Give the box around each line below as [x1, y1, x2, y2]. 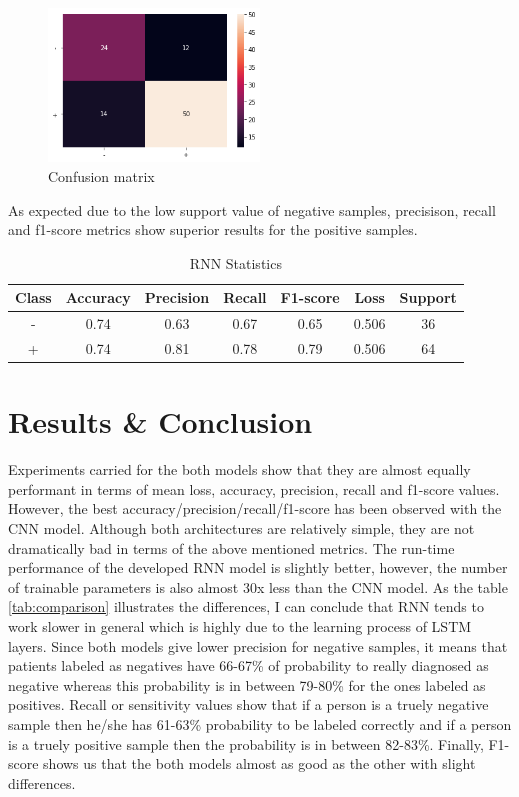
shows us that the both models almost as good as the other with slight [43, 753, 476, 774]
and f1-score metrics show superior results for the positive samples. [8, 219, 418, 240]
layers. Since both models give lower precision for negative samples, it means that [8, 635, 508, 656]
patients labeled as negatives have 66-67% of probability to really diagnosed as [8, 655, 489, 676]
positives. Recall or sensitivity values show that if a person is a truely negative [8, 694, 489, 715]
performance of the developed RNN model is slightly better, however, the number [8, 557, 508, 578]
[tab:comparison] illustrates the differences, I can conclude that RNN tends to [8, 596, 484, 617]
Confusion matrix [48, 165, 155, 186]
